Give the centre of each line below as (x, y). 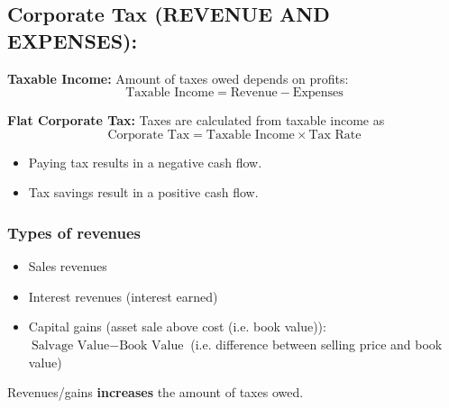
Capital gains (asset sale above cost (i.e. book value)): (177, 326)
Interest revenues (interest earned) (123, 296)
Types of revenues (74, 232)
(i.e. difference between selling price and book (316, 344)
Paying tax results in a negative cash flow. (145, 162)
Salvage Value (70, 345)
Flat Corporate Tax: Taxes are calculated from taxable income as (196, 120)
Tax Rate (335, 135)
